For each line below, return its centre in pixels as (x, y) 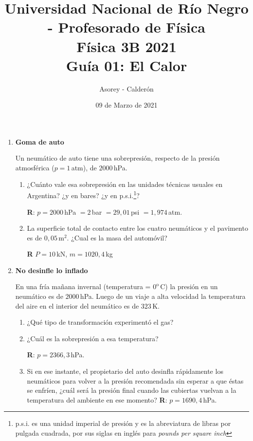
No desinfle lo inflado (52, 270)
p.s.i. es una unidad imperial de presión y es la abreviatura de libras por (123, 423)
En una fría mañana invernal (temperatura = (83, 286)
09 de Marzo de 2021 (126, 105)
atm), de (84, 168)
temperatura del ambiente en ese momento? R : (97, 399)
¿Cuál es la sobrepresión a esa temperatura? (93, 338)
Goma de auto (40, 141)
